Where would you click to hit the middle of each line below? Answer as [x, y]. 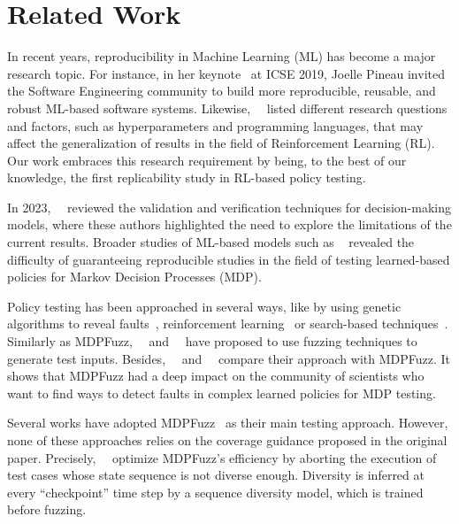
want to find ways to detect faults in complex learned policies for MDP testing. [222, 393]
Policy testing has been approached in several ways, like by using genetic [204, 306]
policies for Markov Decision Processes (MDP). [134, 277]
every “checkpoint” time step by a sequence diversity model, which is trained [215, 492]
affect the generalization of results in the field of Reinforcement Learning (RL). [221, 143]
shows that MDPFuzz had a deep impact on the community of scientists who [216, 376]
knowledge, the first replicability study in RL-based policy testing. [187, 177]
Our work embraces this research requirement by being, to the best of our [207, 160]
